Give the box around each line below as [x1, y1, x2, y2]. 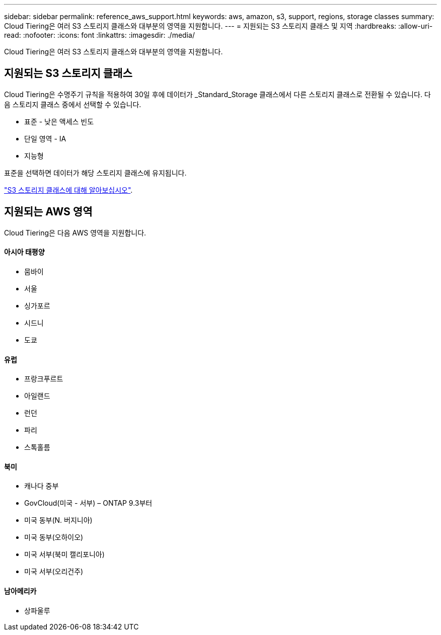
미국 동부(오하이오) [24, 533, 84, 542]
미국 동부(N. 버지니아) [24, 516, 93, 525]
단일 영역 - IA [24, 134, 66, 143]
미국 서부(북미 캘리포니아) [24, 550, 105, 559]
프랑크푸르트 [24, 374, 63, 383]
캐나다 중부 [24, 482, 59, 491]
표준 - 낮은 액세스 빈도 [24, 117, 94, 126]
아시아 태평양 [4, 248, 45, 257]
